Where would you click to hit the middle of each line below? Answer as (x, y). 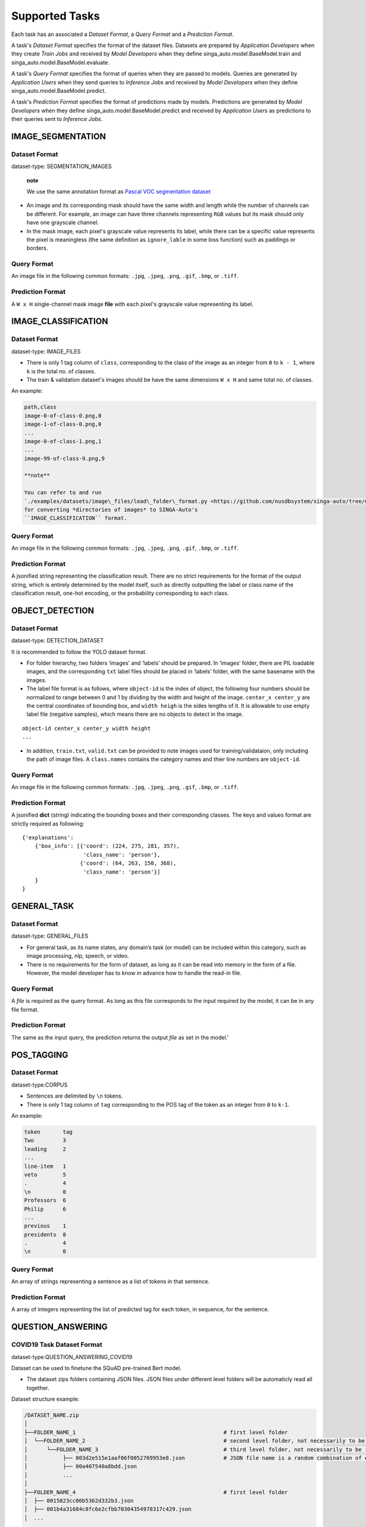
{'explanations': (48, 837)
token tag (48, 1132)
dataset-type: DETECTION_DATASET (57, 641)
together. (38, 1388)
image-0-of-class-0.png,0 (63, 416)
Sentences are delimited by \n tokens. (75, 1096)
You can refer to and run (63, 493)
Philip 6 (45, 1209)
